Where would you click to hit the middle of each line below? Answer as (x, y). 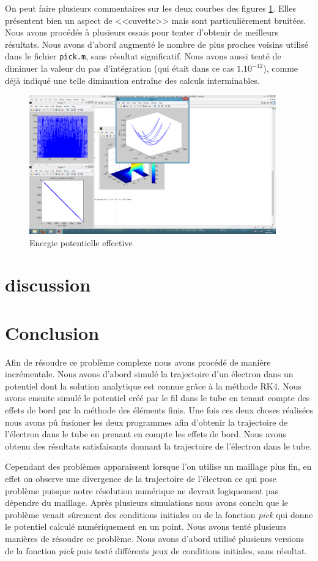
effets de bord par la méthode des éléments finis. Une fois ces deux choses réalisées (159, 410)
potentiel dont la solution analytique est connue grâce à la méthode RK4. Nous (153, 386)
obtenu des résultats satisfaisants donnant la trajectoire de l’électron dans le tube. (159, 446)
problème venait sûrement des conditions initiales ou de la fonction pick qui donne (159, 514)
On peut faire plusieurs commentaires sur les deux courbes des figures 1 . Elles (150, 8)
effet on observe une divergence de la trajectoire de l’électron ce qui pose (141, 479)
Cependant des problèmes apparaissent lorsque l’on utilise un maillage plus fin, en (158, 466)
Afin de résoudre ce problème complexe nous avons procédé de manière (138, 362)
